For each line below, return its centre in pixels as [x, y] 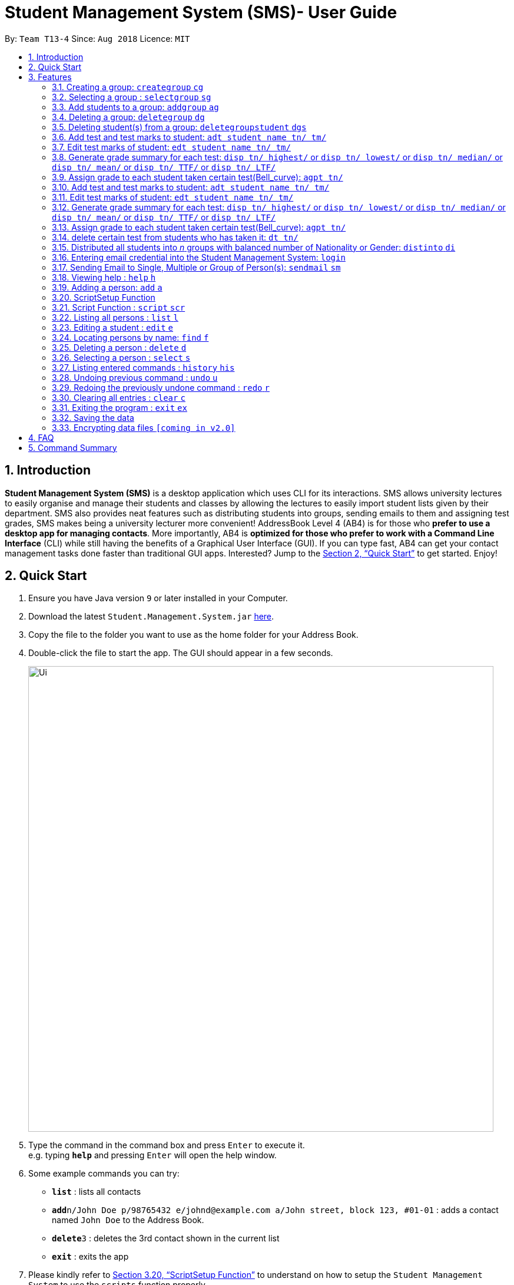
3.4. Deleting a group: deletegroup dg [128, 117]
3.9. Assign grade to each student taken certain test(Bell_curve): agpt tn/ [198, 177]
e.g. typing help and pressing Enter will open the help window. [152, 1155]
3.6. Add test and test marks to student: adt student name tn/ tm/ [189, 137]
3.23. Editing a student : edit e [112, 327]
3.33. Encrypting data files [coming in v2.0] [144, 427]
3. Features [50, 77]
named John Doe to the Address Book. [128, 1220]
